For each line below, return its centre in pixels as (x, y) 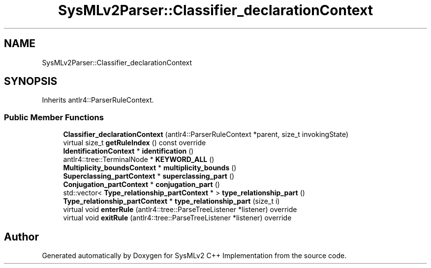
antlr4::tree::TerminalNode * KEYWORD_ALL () (139, 160)
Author (21, 237)
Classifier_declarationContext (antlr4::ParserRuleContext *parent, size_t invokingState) (206, 134)
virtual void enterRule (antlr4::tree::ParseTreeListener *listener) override (180, 210)
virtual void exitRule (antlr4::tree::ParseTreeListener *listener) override (177, 218)
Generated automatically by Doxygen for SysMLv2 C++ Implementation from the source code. (194, 256)
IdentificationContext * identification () (128, 151)
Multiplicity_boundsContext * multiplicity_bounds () (150, 168)
